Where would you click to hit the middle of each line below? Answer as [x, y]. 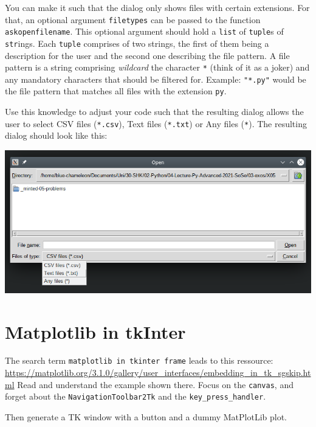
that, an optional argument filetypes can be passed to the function [133, 19]
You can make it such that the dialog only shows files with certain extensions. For [157, 7]
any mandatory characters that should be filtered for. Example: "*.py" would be [156, 79]
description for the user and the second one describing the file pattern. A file [147, 55]
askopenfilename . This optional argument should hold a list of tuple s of [144, 31]
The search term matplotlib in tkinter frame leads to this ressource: [139, 360]
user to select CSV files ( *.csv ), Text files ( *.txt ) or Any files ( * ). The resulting [156, 123]
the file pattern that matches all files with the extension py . [116, 91]
